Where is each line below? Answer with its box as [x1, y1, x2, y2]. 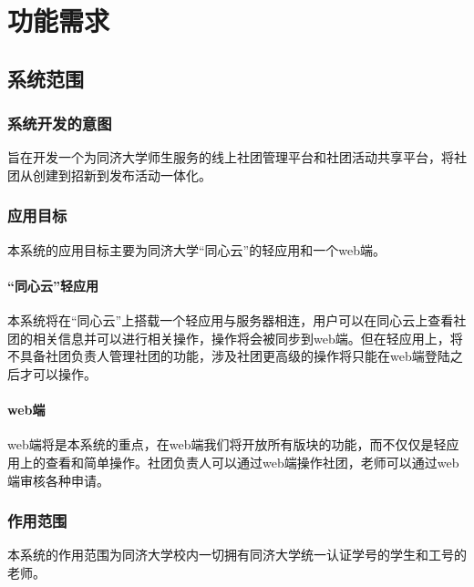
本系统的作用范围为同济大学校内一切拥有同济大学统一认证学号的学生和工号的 [7, 545, 467, 564]
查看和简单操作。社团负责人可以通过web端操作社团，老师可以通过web [45, 452, 459, 471]
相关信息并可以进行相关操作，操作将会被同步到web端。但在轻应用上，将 [32, 328, 463, 347]
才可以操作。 [19, 364, 97, 383]
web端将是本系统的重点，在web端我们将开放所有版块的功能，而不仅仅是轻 [7, 435, 447, 454]
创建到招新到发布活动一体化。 [32, 165, 211, 184]
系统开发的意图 [7, 112, 112, 135]
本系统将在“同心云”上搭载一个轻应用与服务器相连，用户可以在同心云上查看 [7, 311, 454, 330]
